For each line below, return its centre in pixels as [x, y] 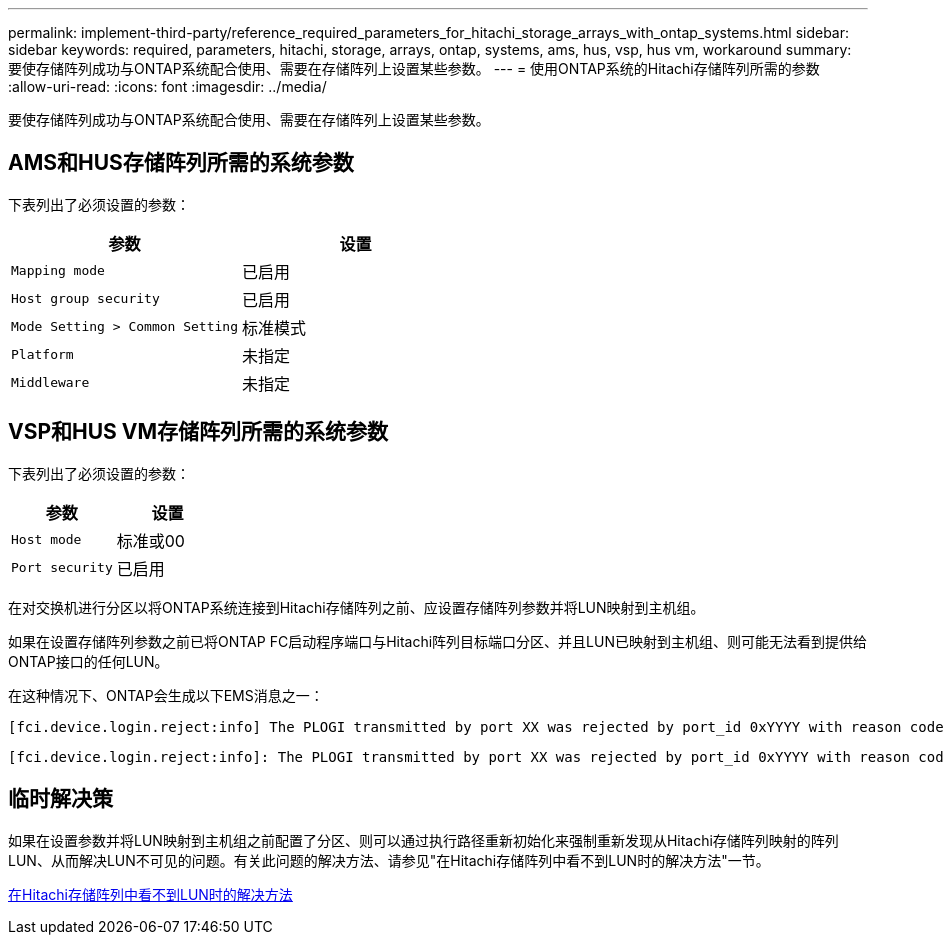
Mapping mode [58, 271]
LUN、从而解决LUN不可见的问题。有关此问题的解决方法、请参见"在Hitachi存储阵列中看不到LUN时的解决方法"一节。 [389, 860]
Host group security [85, 299]
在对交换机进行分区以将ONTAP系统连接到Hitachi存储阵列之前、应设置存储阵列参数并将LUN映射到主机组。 [356, 607]
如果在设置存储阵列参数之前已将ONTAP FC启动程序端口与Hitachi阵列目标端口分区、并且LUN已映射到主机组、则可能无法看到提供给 [437, 641]
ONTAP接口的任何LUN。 [88, 661]
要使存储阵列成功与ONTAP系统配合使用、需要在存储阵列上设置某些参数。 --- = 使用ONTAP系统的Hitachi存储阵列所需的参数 [414, 68]
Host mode [46, 540]
